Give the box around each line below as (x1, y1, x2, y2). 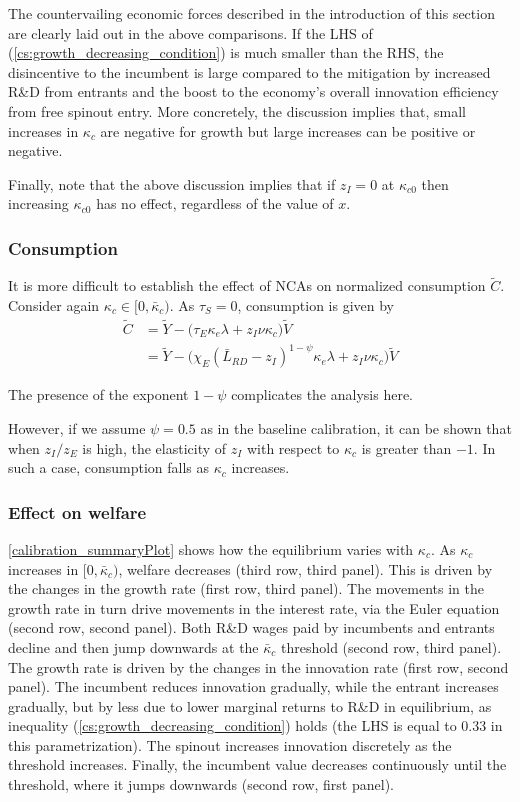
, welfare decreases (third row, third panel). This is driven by (118, 558, 493, 579)
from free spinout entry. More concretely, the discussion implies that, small (8, 100, 466, 121)
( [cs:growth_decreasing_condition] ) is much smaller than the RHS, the (8, 42, 444, 63)
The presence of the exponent (8, 384, 189, 405)
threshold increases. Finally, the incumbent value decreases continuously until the (8, 754, 507, 775)
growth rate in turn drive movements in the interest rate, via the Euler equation (8, 597, 500, 618)
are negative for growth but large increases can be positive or (100, 120, 476, 141)
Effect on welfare (8, 499, 147, 524)
